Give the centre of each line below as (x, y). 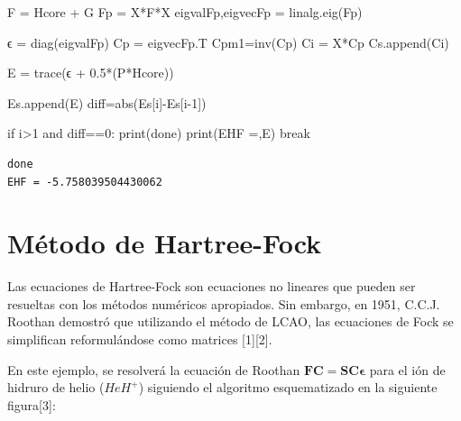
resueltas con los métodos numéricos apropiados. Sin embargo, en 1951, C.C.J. (224, 303)
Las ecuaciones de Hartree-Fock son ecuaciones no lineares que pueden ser (212, 286)
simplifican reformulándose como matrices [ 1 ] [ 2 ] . (140, 339)
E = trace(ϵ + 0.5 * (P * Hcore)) (91, 73)
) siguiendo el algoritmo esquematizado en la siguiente (288, 387)
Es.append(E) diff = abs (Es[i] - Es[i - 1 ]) (107, 102)
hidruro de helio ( (56, 387)
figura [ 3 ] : (32, 404)
